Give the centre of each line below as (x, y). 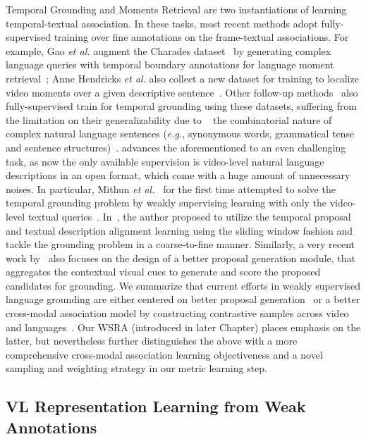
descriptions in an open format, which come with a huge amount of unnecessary (178, 175)
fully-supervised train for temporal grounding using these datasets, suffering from (181, 106)
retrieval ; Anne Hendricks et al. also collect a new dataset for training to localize (182, 78)
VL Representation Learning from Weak (156, 406)
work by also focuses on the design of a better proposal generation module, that (181, 258)
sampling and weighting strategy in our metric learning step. (137, 368)
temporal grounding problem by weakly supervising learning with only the (166, 203)
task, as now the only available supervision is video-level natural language (165, 161)
